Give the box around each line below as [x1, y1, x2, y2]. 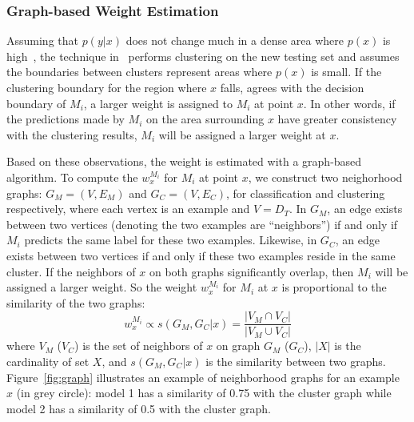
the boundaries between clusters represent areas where [6, 63, 273, 80]
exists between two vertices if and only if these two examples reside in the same [6, 247, 396, 263]
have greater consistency [277, 111, 397, 127]
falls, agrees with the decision [220, 79, 364, 95]
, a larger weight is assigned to [83, 94, 233, 111]
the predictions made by [6, 111, 125, 127]
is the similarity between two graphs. [205, 352, 386, 369]
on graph [216, 337, 261, 354]
